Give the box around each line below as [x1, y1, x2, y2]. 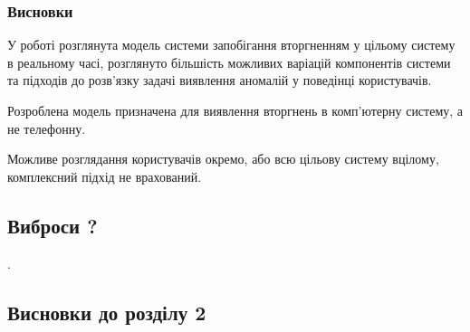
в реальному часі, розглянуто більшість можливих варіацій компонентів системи [7, 52, 451, 71]
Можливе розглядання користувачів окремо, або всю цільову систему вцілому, [7, 149, 439, 168]
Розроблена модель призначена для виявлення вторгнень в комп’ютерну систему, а [7, 101, 464, 119]
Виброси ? [7, 211, 98, 239]
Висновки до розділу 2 [7, 298, 206, 326]
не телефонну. [7, 119, 86, 138]
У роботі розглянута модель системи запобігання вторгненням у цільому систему [7, 35, 456, 54]
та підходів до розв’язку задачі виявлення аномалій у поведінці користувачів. [7, 71, 432, 90]
